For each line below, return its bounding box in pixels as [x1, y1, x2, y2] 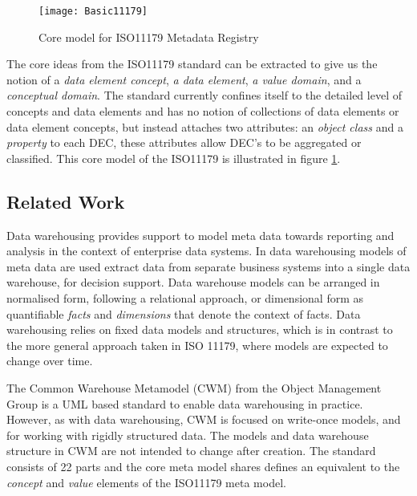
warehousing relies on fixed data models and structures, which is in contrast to [6, 321, 393, 338]
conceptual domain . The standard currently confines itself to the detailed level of [6, 87, 402, 104]
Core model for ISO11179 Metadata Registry [38, 28, 259, 45]
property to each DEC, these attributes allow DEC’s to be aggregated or [6, 134, 362, 151]
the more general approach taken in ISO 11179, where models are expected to [6, 336, 388, 353]
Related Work [6, 189, 125, 213]
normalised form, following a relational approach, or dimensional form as [6, 289, 364, 306]
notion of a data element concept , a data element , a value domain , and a [6, 71, 362, 87]
